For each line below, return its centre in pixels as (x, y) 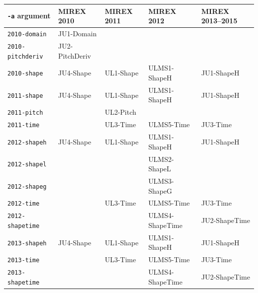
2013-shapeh (27, 243)
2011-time (24, 125)
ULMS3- (161, 181)
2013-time (24, 260)
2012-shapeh (27, 142)
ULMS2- (161, 159)
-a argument (29, 16)
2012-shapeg (27, 186)
